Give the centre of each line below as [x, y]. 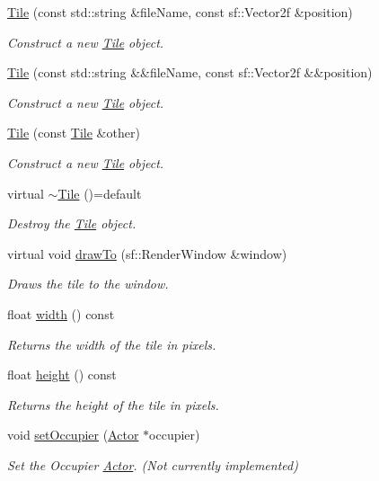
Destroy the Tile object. [72, 223]
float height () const [62, 374]
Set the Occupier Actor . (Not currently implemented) [153, 464]
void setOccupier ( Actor [73, 435]
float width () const [61, 313]
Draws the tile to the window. [88, 284]
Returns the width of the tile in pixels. [112, 344]
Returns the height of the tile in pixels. [113, 404]
